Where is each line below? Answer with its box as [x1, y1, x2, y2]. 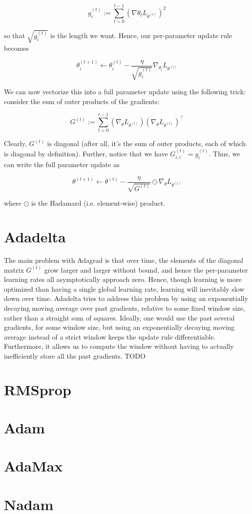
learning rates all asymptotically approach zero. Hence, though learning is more [4, 274, 242, 284]
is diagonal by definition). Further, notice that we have [4, 148, 168, 158]
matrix [4, 264, 24, 275]
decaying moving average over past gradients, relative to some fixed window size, [4, 302, 245, 313]
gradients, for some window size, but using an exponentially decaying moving [4, 322, 235, 332]
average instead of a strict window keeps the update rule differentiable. [4, 331, 216, 342]
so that [4, 30, 25, 41]
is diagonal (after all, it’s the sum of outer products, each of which [47, 138, 246, 149]
